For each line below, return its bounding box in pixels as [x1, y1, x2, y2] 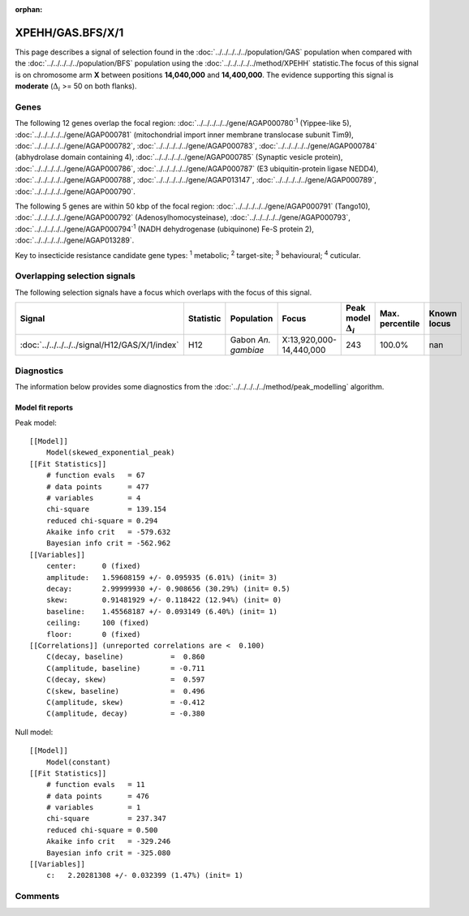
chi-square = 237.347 [45, 814, 166, 824]
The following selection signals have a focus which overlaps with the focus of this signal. [15, 287, 312, 297]
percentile [379, 318, 420, 329]
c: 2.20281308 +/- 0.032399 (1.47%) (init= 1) [45, 871, 243, 880]
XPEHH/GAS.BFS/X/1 [15, 25, 124, 40]
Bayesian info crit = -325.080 [45, 848, 171, 858]
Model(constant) [45, 757, 111, 767]
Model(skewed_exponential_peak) [45, 448, 175, 458]
